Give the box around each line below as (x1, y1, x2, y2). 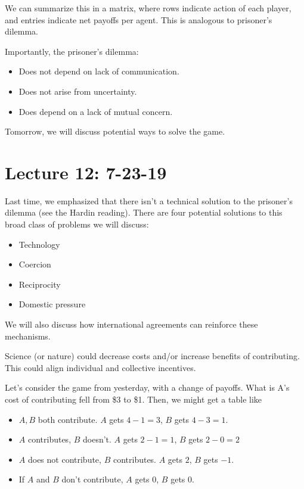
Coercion (18, 258, 51, 270)
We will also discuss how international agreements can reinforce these (5, 318, 258, 331)
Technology (18, 238, 60, 250)
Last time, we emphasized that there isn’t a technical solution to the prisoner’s (5, 194, 293, 207)
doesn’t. (83, 433, 111, 446)
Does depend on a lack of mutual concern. (18, 105, 173, 117)
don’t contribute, (61, 473, 123, 485)
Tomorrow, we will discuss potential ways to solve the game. (5, 125, 225, 138)
